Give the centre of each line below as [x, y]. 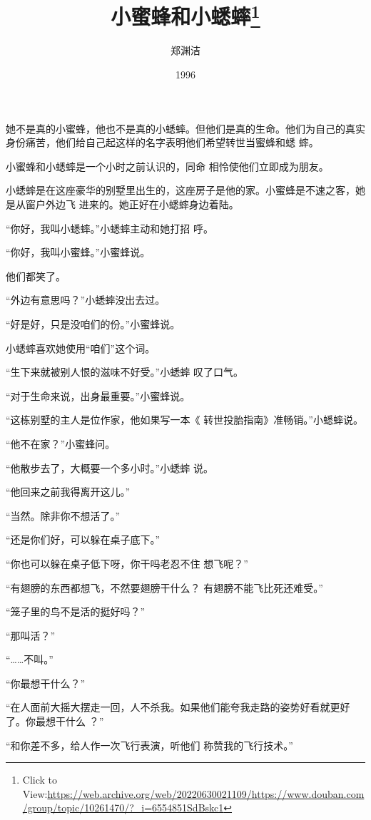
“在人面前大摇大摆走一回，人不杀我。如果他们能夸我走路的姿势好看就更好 [178, 707]
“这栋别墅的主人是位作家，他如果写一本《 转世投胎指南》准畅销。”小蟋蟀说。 [184, 420]
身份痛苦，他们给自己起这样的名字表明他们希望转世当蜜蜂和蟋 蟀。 [162, 142]
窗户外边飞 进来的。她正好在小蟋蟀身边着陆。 [132, 204]
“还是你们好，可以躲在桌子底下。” [83, 539]
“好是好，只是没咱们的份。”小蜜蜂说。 [93, 323]
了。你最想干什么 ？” [55, 721]
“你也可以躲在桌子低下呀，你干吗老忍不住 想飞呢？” [127, 563]
